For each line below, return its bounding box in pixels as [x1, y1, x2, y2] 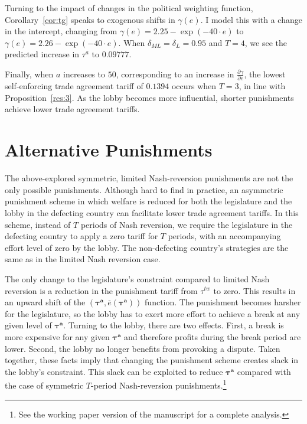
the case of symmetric [5, 379, 84, 391]
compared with [237, 365, 291, 377]
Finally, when [5, 67, 54, 80]
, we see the [244, 36, 288, 48]
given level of [5, 319, 52, 331]
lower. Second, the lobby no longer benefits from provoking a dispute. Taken [5, 342, 280, 354]
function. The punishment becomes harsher [145, 296, 301, 308]
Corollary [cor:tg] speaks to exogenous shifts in [5, 13, 175, 25]
